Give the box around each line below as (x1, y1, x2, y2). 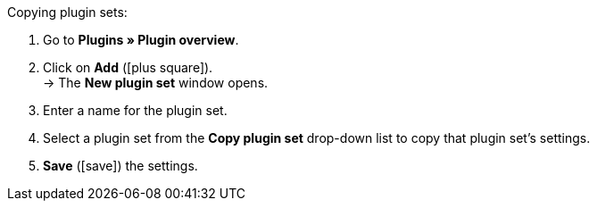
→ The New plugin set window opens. (43, 75, 269, 90)
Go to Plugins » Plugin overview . (43, 32, 239, 47)
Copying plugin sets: (7, 4, 128, 20)
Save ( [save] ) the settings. (43, 158, 198, 173)
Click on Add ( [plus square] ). (43, 60, 213, 75)
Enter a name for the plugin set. (43, 103, 228, 118)
